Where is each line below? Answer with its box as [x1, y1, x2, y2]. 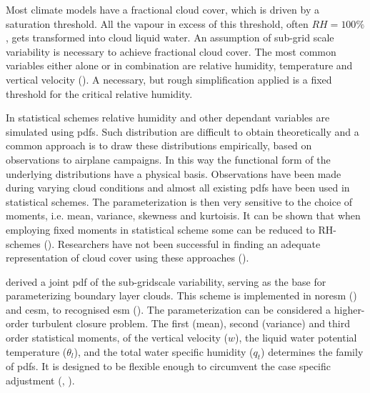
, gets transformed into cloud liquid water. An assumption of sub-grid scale [6, 30, 334, 45]
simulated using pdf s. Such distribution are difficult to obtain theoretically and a [6, 124, 359, 139]
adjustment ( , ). [6, 373, 75, 388]
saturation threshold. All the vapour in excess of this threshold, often [6, 16, 309, 31]
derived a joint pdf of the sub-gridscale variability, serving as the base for [6, 274, 326, 289]
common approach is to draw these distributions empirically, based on [6, 138, 312, 153]
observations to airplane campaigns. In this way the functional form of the [6, 151, 331, 166]
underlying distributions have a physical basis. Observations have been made [6, 166, 341, 181]
